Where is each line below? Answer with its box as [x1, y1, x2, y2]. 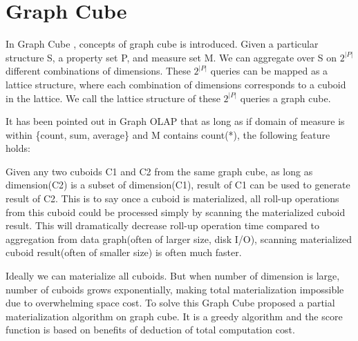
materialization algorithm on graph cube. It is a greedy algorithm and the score [6, 309, 343, 323]
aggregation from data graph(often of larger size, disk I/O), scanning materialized [6, 231, 352, 246]
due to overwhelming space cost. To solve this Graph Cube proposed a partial [6, 295, 335, 310]
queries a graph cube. [240, 90, 331, 105]
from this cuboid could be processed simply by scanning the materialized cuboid [6, 204, 346, 219]
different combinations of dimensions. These [6, 64, 191, 78]
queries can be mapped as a [210, 64, 328, 78]
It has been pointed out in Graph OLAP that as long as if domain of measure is [6, 114, 345, 128]
